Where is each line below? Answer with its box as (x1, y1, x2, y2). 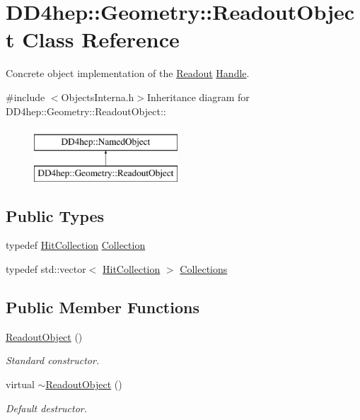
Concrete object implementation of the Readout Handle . (6, 66, 250, 81)
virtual (6, 377, 35, 392)
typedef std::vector (6, 262, 86, 276)
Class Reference (22, 25, 180, 54)
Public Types (6, 204, 105, 226)
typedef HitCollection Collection (6, 238, 146, 252)
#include (6, 89, 45, 104)
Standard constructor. (6, 353, 100, 368)
